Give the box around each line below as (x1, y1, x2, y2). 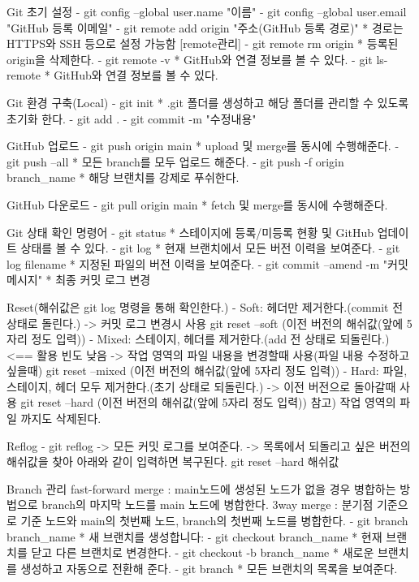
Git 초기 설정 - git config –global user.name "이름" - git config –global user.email (6, 3, 407, 19)
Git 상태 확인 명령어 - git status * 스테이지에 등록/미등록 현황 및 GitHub (6, 223, 374, 240)
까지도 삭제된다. (20, 410, 102, 427)
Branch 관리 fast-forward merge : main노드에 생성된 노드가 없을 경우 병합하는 (6, 480, 396, 497)
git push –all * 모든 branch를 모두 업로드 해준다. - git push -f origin (6, 153, 344, 170)
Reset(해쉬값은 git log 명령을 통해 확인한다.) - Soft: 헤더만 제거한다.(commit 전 (6, 298, 404, 315)
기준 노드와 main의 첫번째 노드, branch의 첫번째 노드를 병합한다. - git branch (20, 512, 408, 529)
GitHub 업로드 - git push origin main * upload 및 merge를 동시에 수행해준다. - (6, 137, 400, 154)
